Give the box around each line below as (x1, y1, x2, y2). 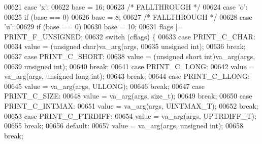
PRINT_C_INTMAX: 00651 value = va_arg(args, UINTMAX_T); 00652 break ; (4, 100, 258, 111)
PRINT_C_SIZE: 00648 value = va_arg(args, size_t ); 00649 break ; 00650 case (4, 90, 252, 101)
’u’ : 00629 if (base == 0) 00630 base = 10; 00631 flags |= (4, 21, 183, 32)
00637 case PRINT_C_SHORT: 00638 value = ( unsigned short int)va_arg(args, (4, 51, 255, 61)
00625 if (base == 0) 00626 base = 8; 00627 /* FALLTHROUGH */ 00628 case (4, 11, 252, 22)
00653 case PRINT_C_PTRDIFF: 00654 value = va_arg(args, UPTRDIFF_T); (4, 110, 256, 121)
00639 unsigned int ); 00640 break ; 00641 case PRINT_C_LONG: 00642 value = (4, 61, 255, 71)
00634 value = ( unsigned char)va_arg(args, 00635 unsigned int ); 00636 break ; (4, 41, 246, 52)
